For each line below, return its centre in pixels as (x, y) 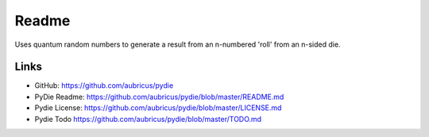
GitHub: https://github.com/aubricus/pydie (104, 86)
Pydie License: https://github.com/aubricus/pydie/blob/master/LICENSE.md (158, 108)
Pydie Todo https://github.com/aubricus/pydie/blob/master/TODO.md (148, 119)
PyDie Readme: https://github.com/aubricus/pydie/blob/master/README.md (159, 97)
